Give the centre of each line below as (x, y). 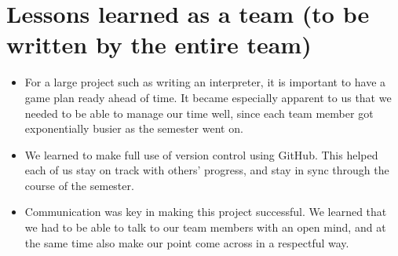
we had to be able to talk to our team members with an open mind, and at (205, 227)
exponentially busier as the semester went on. (134, 128)
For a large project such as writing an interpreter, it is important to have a (205, 82)
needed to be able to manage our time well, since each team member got (199, 113)
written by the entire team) (159, 44)
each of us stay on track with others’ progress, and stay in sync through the (207, 170)
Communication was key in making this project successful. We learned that (206, 212)
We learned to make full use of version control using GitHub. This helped (201, 154)
